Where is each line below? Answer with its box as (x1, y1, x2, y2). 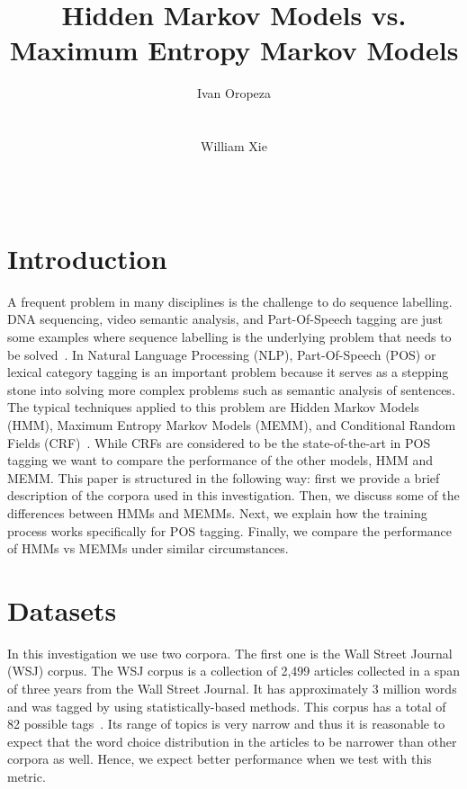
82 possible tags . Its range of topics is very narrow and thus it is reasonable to (7, 714, 445, 733)
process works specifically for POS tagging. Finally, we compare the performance (7, 521, 453, 540)
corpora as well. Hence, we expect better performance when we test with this (7, 749, 432, 768)
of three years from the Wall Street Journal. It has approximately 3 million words (7, 679, 457, 698)
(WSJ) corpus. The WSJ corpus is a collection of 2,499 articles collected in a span (7, 661, 460, 680)
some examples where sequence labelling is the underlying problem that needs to (7, 327, 452, 345)
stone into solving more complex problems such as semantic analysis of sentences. (7, 380, 455, 399)
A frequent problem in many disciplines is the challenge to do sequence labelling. (7, 291, 453, 310)
